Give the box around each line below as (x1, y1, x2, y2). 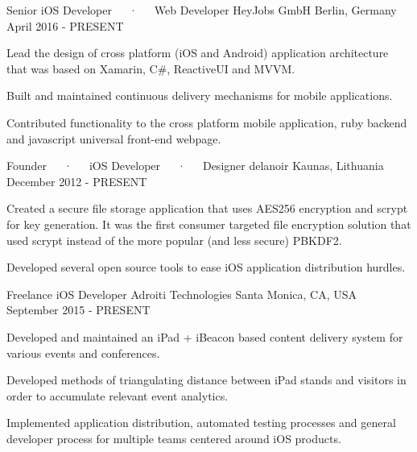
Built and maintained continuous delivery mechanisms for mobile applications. (6, 87, 393, 104)
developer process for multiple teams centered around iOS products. (6, 429, 341, 446)
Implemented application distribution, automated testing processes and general (6, 414, 396, 431)
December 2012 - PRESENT (6, 172, 147, 189)
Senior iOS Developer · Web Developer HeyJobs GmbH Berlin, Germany (6, 2, 397, 18)
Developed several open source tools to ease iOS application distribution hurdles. (6, 259, 406, 276)
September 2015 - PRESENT (6, 301, 151, 318)
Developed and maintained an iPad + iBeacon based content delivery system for (6, 328, 403, 345)
